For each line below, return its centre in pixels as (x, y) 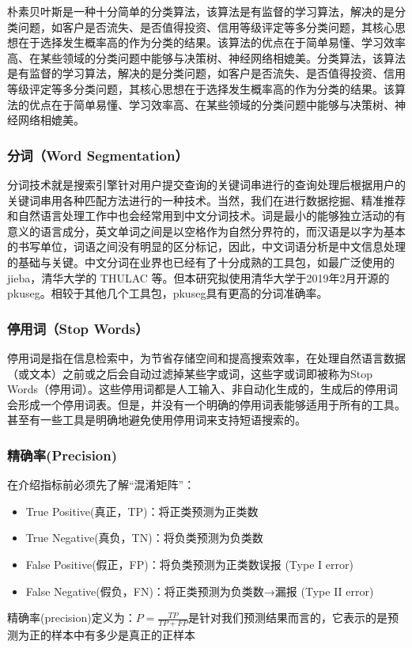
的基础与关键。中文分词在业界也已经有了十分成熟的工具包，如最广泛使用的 (201, 261)
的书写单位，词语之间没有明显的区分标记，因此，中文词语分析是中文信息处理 (206, 246)
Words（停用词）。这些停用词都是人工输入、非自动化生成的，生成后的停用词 (203, 389)
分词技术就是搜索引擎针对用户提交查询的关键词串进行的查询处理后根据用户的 (206, 184)
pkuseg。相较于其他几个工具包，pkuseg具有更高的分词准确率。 (168, 293)
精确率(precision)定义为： (72, 618)
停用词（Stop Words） (78, 328)
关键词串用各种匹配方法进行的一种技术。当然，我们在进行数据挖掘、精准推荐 (206, 200)
